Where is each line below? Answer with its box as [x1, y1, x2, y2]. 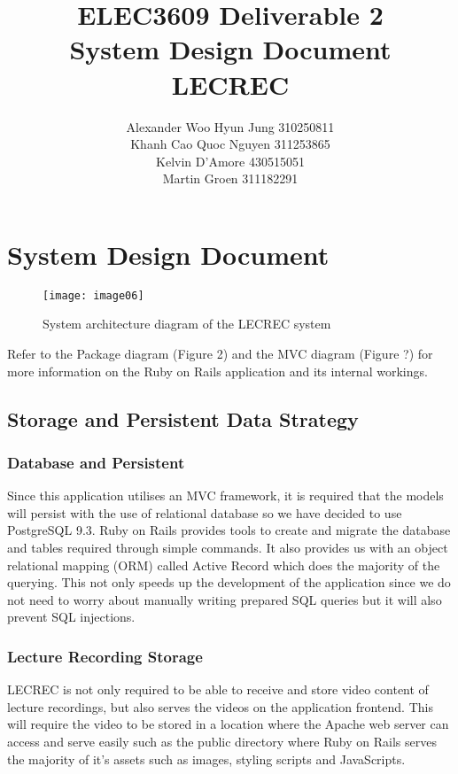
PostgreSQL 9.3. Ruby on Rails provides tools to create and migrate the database [7, 521, 451, 539]
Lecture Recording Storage [7, 645, 203, 667]
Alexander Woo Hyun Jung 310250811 [126, 117, 335, 135]
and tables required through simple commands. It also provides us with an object [7, 538, 448, 557]
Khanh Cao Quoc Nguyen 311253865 [130, 135, 330, 153]
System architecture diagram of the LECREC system [43, 314, 331, 333]
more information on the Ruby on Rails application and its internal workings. [7, 361, 428, 380]
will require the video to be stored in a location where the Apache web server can [7, 715, 449, 733]
